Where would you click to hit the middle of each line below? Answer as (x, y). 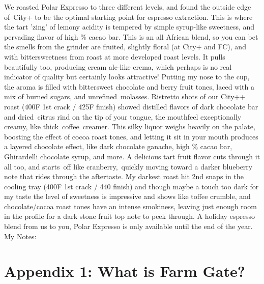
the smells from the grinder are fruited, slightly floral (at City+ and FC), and (125, 47)
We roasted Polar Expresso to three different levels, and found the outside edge (128, 7)
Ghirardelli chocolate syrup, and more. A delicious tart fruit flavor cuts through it (132, 156)
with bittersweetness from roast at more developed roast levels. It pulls (115, 56)
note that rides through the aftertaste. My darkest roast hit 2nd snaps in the (124, 176)
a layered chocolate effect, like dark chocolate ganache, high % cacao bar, (118, 146)
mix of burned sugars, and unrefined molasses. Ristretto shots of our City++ (125, 96)
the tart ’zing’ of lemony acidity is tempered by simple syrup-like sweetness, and (129, 27)
